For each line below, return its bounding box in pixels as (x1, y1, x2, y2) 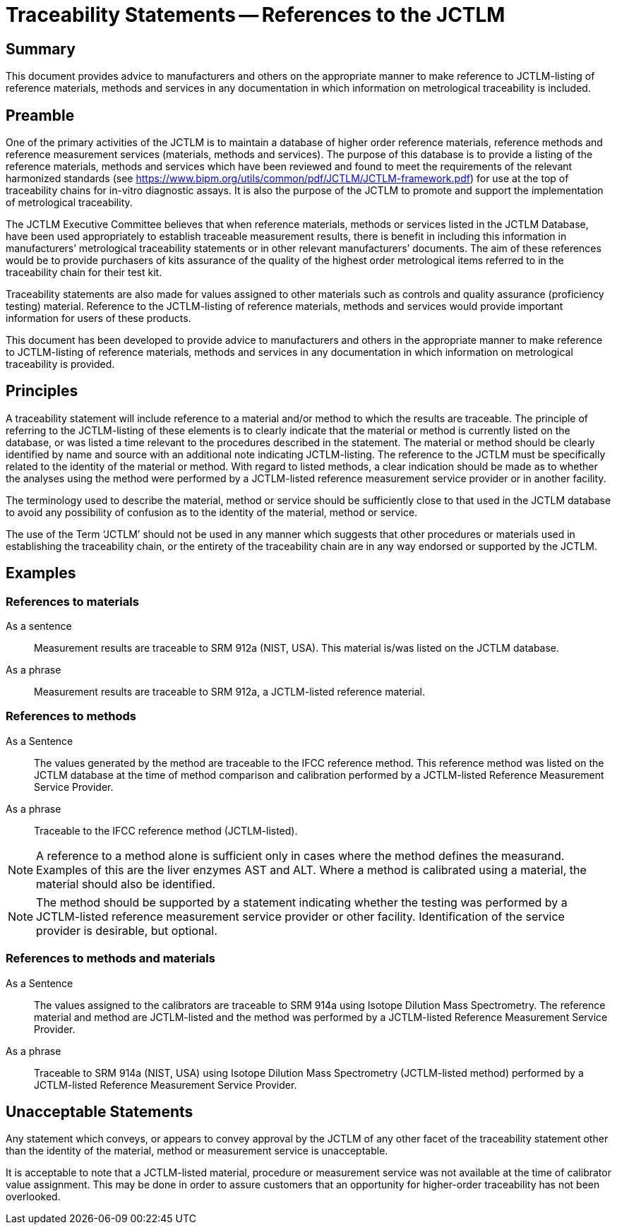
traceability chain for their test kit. (6, 266, 162, 279)
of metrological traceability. (6, 196, 133, 209)
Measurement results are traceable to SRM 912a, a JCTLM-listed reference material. (34, 686, 426, 698)
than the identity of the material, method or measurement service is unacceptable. (6, 1145, 388, 1157)
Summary (6, 40, 76, 58)
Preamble (6, 106, 75, 124)
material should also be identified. (36, 876, 216, 891)
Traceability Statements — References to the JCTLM (6, 3, 505, 27)
